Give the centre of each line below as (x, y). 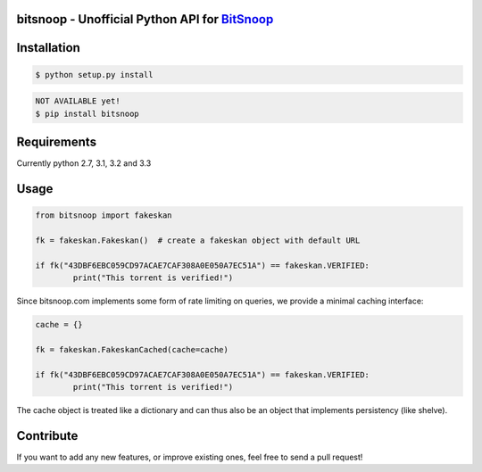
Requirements (57, 142)
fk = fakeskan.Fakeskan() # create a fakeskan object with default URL (198, 240)
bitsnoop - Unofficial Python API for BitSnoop (145, 19)
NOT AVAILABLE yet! (78, 101)
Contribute (47, 436)
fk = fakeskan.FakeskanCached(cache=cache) (132, 349)
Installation (48, 48)
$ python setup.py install (94, 75)
